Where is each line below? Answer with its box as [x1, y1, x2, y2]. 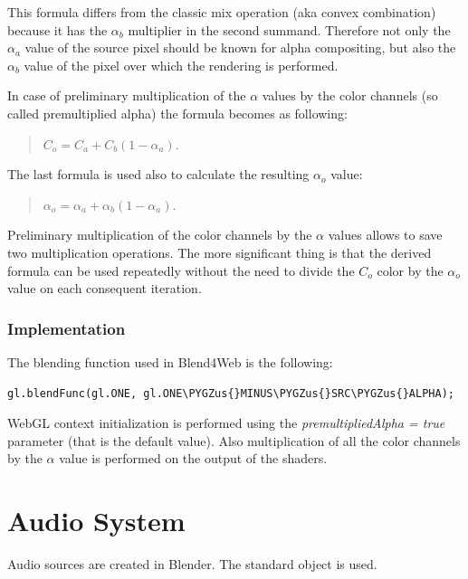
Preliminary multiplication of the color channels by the [7, 225, 312, 244]
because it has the [7, 20, 108, 39]
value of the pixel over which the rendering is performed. [24, 55, 339, 74]
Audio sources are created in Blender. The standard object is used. [7, 555, 377, 574]
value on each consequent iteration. [7, 279, 202, 298]
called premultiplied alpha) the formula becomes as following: [7, 103, 348, 122]
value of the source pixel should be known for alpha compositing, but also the [24, 38, 456, 57]
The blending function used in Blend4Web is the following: [7, 352, 333, 371]
